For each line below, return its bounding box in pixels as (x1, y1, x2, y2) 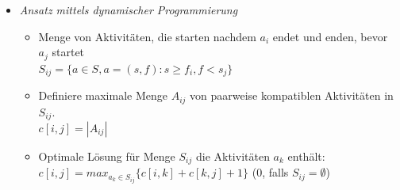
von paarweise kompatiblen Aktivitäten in (190, 87, 394, 104)
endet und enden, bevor (272, 28, 388, 44)
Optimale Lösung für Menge (38, 148, 175, 164)
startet (52, 44, 85, 60)
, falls (262, 164, 289, 180)
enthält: (287, 148, 325, 164)
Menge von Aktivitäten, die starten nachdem (38, 28, 256, 44)
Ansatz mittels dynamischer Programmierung (19, 2, 238, 17)
